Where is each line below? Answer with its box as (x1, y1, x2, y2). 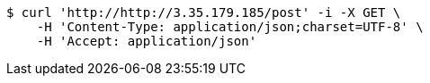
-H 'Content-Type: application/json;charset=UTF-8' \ (36, 20, 424, 34)
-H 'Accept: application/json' (36, 34, 257, 48)
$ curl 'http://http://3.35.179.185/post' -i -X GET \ (6, 5, 401, 20)
